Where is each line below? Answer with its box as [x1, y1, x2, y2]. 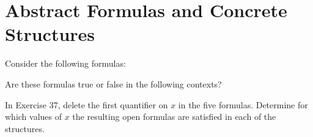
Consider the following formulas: [5, 57, 126, 70]
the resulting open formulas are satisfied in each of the [72, 110, 276, 123]
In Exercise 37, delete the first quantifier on [5, 98, 168, 111]
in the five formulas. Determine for [178, 98, 308, 111]
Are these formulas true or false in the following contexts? [5, 77, 222, 90]
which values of [5, 110, 62, 123]
